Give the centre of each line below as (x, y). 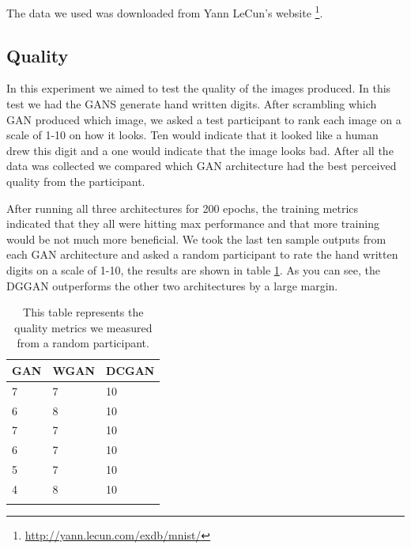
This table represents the (83, 312)
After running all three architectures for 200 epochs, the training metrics (183, 208)
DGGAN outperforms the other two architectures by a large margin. (172, 285)
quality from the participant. (76, 182)
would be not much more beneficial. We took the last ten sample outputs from (196, 239)
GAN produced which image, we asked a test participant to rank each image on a (204, 119)
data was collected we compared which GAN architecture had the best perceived (202, 166)
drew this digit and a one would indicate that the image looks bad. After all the (200, 150)
